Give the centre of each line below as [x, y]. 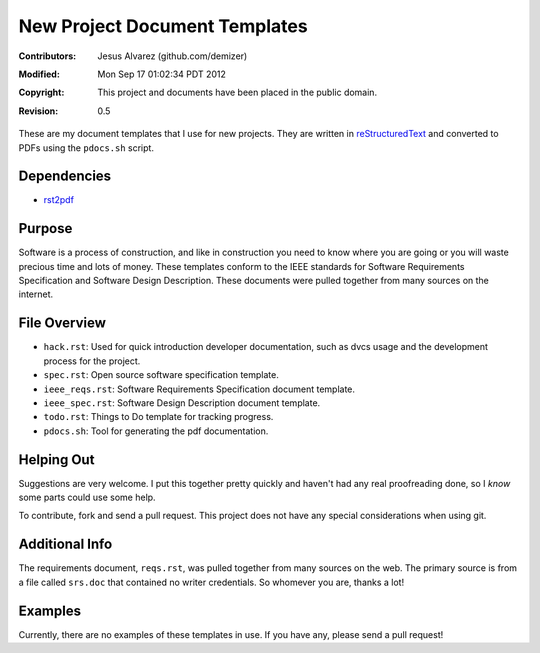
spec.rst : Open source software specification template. [161, 375]
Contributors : [47, 56]
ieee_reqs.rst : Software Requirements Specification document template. [199, 389]
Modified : [39, 74]
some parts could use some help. [87, 497]
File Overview [62, 323]
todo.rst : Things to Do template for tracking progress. [158, 417]
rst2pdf [59, 200]
